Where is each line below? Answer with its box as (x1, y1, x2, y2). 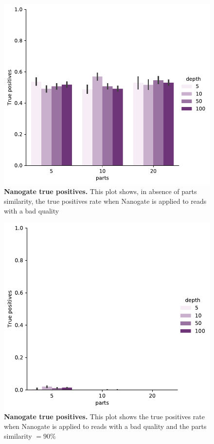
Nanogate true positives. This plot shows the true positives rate (4, 411, 205, 422)
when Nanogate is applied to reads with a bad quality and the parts (4, 421, 207, 431)
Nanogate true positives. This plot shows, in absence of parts (4, 186, 197, 196)
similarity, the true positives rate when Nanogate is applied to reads (4, 196, 207, 206)
